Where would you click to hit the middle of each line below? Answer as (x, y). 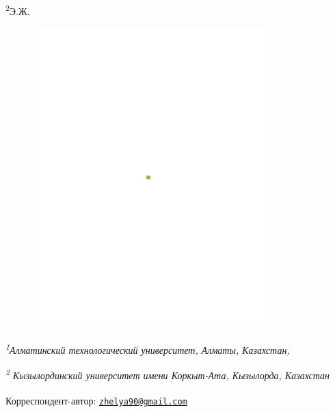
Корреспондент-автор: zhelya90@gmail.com (96, 401)
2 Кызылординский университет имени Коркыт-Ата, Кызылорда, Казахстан (167, 374)
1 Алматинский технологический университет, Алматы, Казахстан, (148, 348)
